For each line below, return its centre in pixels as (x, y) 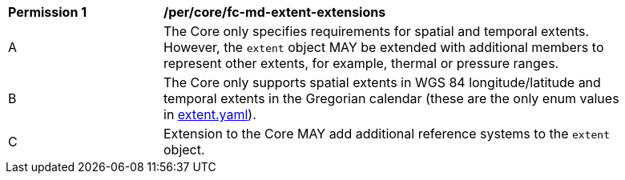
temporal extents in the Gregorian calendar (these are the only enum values (391, 98)
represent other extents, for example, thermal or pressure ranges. (361, 63)
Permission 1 (48, 12)
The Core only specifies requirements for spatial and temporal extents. (377, 31)
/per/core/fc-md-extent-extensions (275, 12)
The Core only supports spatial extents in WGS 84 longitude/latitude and (382, 82)
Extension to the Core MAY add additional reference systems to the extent (387, 134)
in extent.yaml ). (210, 114)
